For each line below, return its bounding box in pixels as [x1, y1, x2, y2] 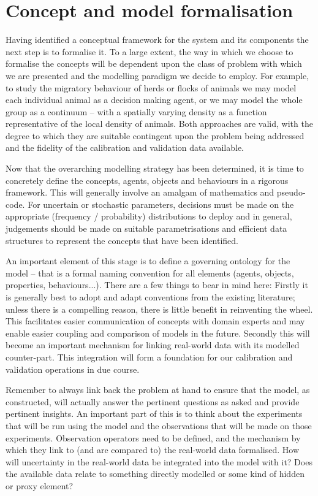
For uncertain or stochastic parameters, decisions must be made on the [28, 197, 294, 210]
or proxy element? [6, 479, 74, 492]
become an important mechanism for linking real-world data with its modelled [6, 338, 300, 351]
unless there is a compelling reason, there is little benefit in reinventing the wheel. [6, 302, 313, 315]
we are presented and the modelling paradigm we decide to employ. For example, [6, 69, 309, 82]
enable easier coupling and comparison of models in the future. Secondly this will [6, 326, 310, 339]
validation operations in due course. [6, 362, 140, 375]
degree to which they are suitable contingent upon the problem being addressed [6, 129, 305, 142]
